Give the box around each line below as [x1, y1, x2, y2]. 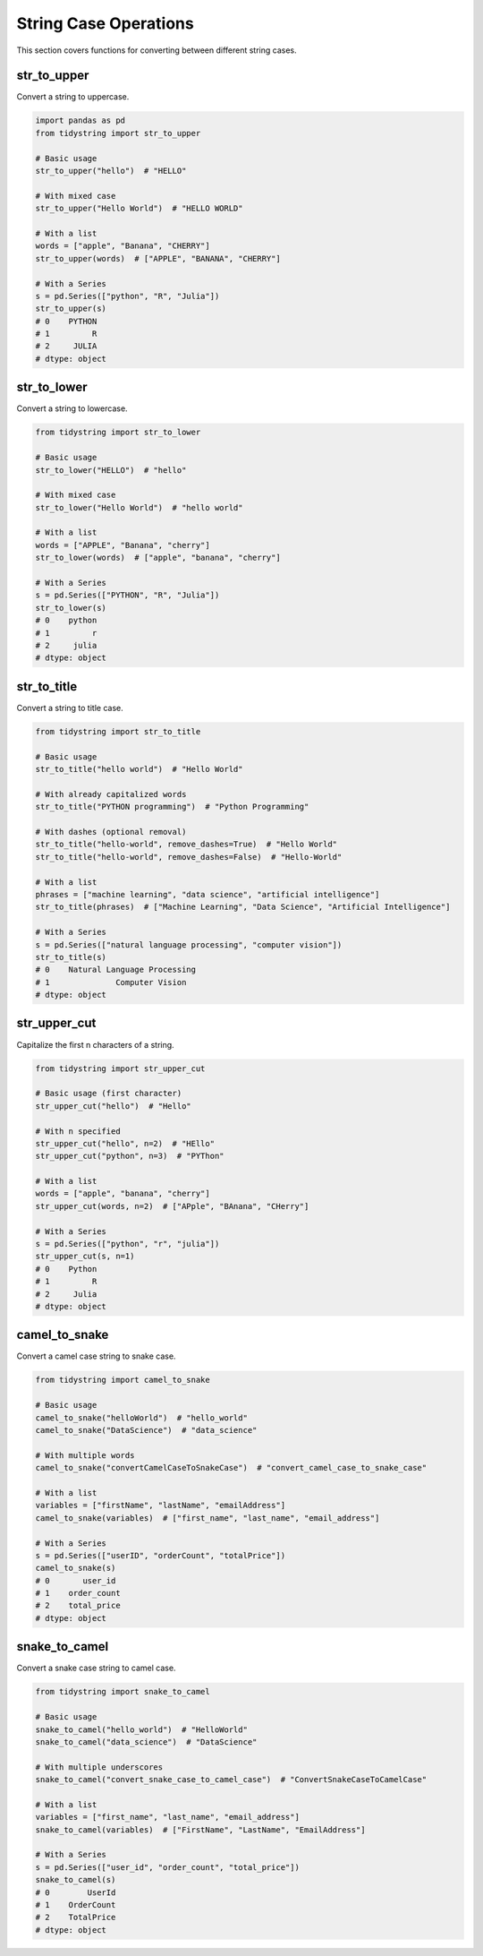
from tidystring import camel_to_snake [35, 1375, 210, 1385]
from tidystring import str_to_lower [35, 427, 201, 438]
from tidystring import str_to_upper [35, 128, 201, 138]
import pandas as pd [35, 116, 125, 125]
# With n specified [35, 1126, 121, 1137]
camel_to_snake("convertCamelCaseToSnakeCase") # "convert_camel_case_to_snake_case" [35, 1463, 428, 1473]
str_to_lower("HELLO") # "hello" [35, 465, 187, 475]
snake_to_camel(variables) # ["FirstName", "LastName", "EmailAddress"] [35, 1824, 366, 1835]
